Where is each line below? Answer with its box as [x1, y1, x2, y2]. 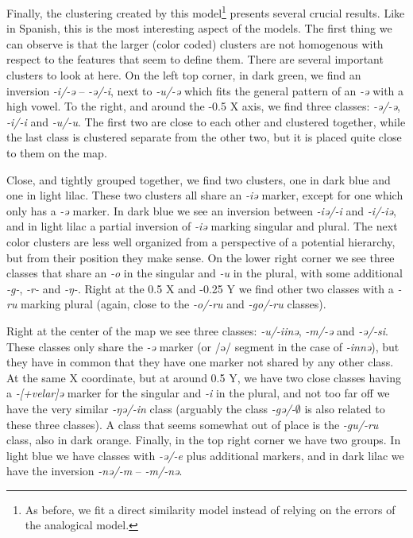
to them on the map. [6, 145, 107, 161]
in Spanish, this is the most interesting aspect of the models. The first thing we [6, 20, 392, 37]
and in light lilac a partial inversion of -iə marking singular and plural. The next [6, 218, 398, 234]
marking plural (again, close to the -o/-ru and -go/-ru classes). [21, 296, 326, 312]
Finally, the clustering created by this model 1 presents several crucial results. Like [6, 2, 405, 21]
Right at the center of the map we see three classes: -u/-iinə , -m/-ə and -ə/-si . [6, 322, 388, 339]
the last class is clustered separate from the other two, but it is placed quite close [6, 129, 402, 145]
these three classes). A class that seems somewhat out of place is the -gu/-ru [6, 416, 379, 432]
